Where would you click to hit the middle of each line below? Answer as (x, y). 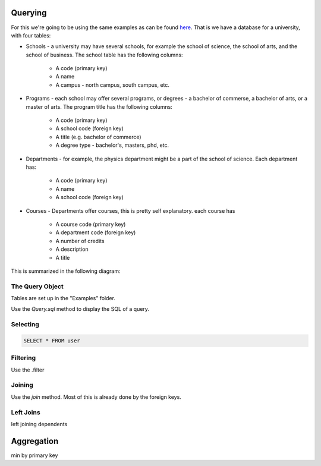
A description (72, 249)
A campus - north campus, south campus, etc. (112, 85)
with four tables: (31, 35)
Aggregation (35, 441)
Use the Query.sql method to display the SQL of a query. (80, 309)
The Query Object (37, 286)
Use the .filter (28, 370)
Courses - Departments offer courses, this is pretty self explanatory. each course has (130, 210)
